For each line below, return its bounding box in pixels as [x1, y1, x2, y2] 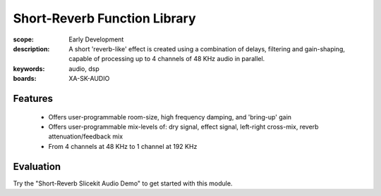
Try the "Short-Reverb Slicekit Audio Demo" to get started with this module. [13, 179, 233, 188]
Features [13, 92, 53, 105]
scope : [13, 35, 35, 44]
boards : [13, 74, 37, 83]
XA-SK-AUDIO [68, 74, 110, 83]
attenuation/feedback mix [48, 132, 123, 141]
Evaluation [13, 160, 61, 172]
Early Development [68, 35, 124, 44]
